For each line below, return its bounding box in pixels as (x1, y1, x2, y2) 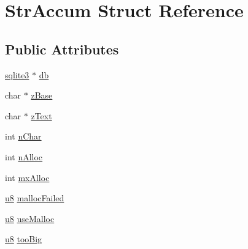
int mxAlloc (5, 171, 50, 184)
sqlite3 (5, 68, 29, 81)
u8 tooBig (5, 232, 42, 245)
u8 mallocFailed (5, 191, 64, 204)
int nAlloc (5, 150, 43, 163)
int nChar (5, 130, 42, 143)
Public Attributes (5, 39, 119, 58)
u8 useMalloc (5, 212, 55, 225)
